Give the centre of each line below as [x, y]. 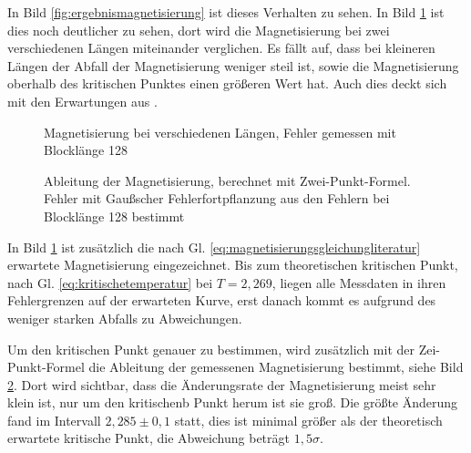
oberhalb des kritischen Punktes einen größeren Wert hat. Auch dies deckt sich [227, 83]
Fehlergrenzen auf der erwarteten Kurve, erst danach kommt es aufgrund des [222, 300]
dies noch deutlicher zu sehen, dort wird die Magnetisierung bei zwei [199, 30]
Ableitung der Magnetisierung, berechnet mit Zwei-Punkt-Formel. [227, 180]
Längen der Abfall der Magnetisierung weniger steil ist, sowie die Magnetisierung [233, 65]
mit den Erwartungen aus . [82, 101]
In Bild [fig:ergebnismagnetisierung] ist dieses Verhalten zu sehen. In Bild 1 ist [226, 12]
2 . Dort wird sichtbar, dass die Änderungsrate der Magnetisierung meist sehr [222, 384]
